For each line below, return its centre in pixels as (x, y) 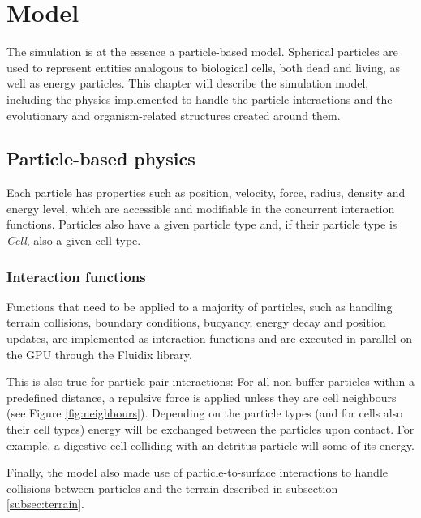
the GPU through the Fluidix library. (99, 354)
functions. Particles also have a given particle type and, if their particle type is (202, 224)
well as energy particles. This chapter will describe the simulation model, (188, 83)
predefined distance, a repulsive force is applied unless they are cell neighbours (202, 397)
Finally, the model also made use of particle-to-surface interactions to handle (198, 472)
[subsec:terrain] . (45, 504)
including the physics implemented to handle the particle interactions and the (200, 98)
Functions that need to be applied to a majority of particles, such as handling (200, 306)
